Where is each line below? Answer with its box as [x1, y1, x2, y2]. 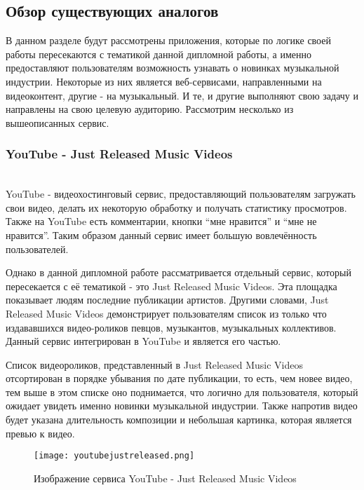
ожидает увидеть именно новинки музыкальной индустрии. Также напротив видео [6, 398, 358, 413]
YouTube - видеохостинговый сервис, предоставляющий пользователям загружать [6, 186, 356, 201]
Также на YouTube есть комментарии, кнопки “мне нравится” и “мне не [6, 214, 317, 229]
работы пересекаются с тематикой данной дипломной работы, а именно [6, 46, 312, 61]
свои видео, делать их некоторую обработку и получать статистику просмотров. [6, 200, 347, 215]
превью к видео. [6, 426, 75, 440]
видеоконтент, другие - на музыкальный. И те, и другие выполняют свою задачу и [6, 88, 359, 102]
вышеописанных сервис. [6, 115, 109, 130]
